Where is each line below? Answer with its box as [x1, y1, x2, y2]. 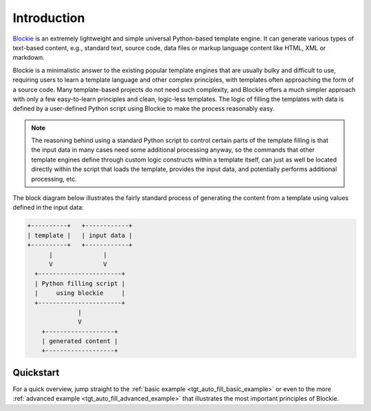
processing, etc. [31, 175, 77, 183]
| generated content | [41, 337, 118, 345]
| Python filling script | [34, 279, 126, 287]
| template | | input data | [27, 231, 133, 239]
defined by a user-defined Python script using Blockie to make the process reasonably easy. [12, 104, 275, 113]
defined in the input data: [12, 203, 84, 212]
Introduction [12, 10, 85, 25]
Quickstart [12, 366, 60, 378]
